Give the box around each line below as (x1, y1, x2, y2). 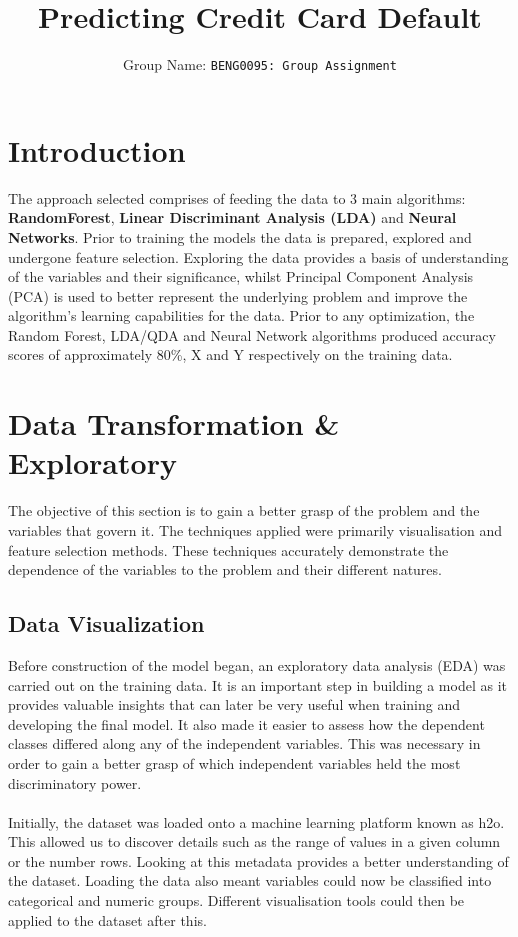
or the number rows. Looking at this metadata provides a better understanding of (8, 850, 509, 871)
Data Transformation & (8, 403, 340, 444)
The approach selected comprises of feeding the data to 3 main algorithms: (8, 187, 466, 208)
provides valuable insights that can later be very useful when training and (8, 694, 461, 715)
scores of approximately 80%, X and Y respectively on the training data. (8, 344, 453, 365)
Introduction (8, 129, 186, 170)
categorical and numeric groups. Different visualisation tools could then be (8, 890, 465, 911)
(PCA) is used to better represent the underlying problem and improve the (8, 285, 468, 306)
